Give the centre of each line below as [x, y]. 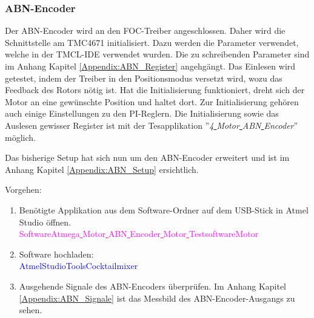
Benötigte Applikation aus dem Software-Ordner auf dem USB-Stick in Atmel [164, 209]
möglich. [20, 137]
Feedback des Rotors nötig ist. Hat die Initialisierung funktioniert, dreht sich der [155, 90]
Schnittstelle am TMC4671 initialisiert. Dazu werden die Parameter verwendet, [152, 42]
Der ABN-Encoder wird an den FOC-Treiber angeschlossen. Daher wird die [145, 31]
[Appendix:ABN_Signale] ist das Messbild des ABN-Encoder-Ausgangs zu [157, 298]
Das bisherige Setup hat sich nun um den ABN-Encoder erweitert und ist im [147, 157]
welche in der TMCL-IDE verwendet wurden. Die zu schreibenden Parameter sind [157, 54]
